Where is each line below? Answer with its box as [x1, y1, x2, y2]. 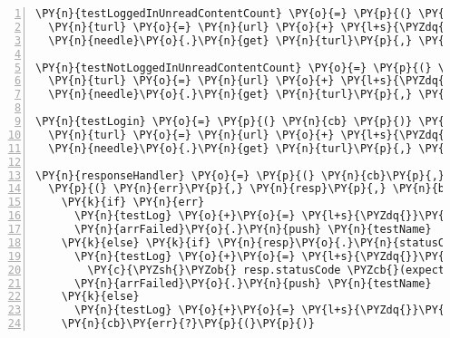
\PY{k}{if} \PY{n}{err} [61, 196, 205, 209]
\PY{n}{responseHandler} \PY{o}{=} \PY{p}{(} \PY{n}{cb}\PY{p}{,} [35, 169, 445, 182]
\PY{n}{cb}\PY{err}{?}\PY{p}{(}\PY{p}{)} [61, 317, 315, 331]
